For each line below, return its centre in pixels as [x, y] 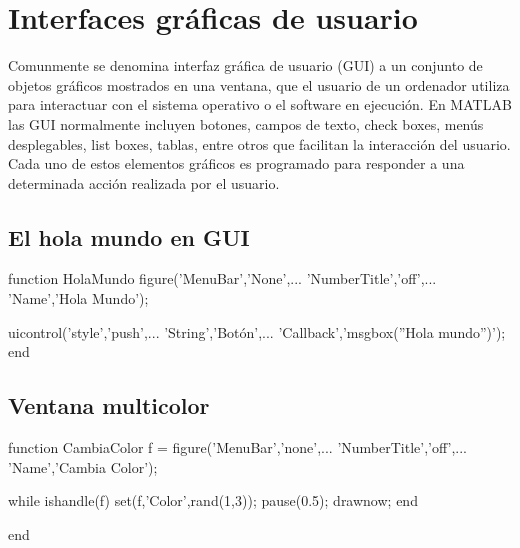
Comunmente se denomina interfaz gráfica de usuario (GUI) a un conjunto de [245, 65]
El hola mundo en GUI [129, 236]
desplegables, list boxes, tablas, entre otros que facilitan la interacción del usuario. [259, 143]
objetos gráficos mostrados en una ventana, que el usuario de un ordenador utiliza [259, 84]
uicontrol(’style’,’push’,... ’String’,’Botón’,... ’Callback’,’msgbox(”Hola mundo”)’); [257, 331]
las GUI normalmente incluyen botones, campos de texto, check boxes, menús [246, 123]
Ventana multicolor [109, 405]
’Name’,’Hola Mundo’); [78, 298]
